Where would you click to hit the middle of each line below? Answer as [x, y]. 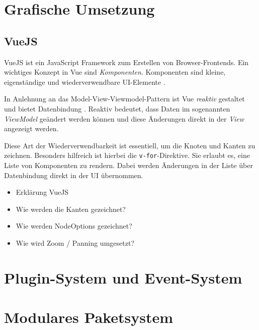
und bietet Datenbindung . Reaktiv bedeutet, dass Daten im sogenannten [117, 108]
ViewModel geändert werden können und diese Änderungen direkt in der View [124, 118]
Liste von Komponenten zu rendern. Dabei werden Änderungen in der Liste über [128, 165]
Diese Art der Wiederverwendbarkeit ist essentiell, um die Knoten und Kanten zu [130, 145]
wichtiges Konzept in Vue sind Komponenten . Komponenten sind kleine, [115, 72]
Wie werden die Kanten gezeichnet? [71, 209]
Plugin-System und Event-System [123, 277]
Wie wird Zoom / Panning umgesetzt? [75, 242]
